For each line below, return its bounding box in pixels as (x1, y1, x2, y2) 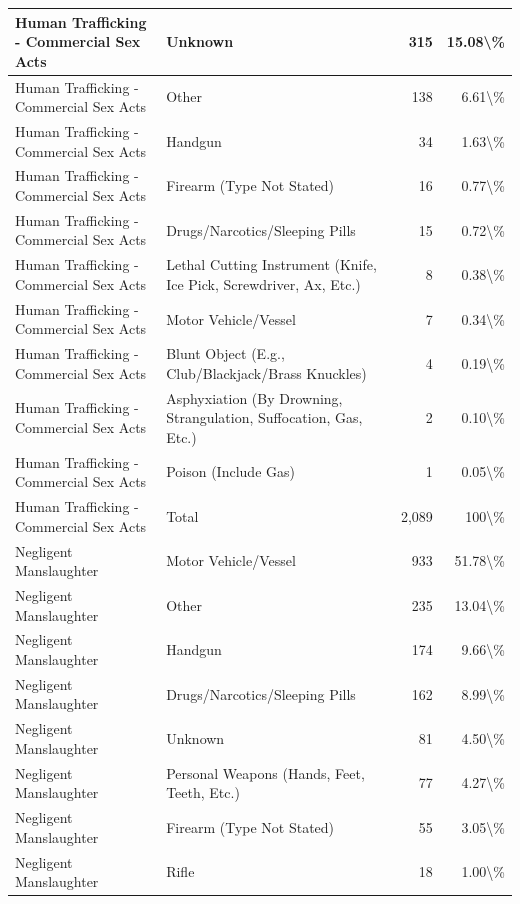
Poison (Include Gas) (166, 461, 295, 482)
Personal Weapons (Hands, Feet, (166, 762, 365, 783)
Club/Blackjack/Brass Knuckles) (166, 362, 367, 383)
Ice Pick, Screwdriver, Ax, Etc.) (166, 273, 361, 294)
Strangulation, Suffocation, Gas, (166, 407, 363, 428)
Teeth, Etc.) (166, 782, 240, 803)
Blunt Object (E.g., (166, 343, 285, 364)
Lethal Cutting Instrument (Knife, (166, 254, 377, 275)
